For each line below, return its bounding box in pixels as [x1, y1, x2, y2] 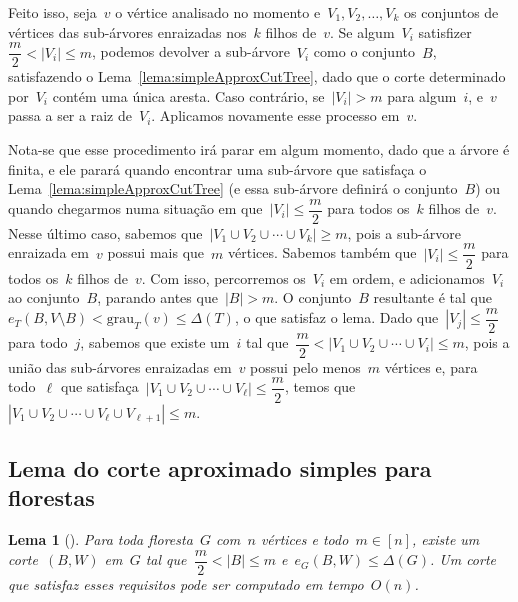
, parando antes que [97, 287, 218, 308]
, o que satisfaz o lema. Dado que [234, 307, 439, 328]
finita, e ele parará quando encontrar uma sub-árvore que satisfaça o [8, 158, 427, 179]
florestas [8, 482, 95, 513]
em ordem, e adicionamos [329, 267, 485, 288]
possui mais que [107, 242, 205, 263]
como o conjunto [313, 41, 415, 62]
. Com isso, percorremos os [141, 267, 306, 288]
